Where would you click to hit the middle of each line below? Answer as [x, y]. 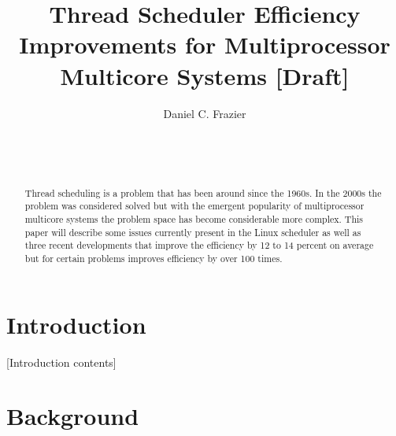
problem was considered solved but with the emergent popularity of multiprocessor [194, 206]
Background [73, 416]
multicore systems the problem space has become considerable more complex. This [194, 218]
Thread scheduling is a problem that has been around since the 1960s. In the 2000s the [203, 192]
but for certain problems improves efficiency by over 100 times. [154, 258]
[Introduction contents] [61, 362]
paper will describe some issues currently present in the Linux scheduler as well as [193, 232]
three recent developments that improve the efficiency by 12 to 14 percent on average [199, 245]
